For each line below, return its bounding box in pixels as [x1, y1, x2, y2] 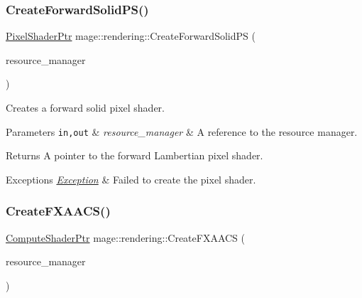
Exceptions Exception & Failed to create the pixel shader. [6, 171, 256, 186]
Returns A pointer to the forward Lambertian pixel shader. [6, 148, 263, 163]
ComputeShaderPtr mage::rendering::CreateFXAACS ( [6, 230, 246, 245]
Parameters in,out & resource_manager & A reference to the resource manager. [6, 124, 358, 139]
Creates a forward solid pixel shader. [6, 100, 165, 115]
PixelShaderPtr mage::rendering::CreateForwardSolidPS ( [6, 28, 256, 43]
